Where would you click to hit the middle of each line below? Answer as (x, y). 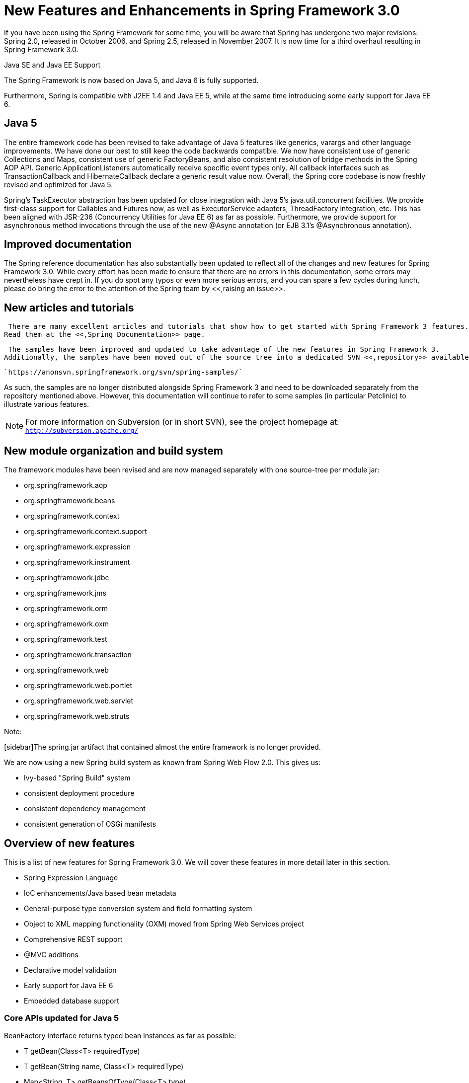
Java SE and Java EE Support (52, 65)
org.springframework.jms (65, 593)
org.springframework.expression (78, 547)
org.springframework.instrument (77, 562)
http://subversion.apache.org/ (82, 431)
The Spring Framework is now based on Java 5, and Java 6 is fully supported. (131, 80)
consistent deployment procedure (79, 793)
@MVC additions (51, 954)
